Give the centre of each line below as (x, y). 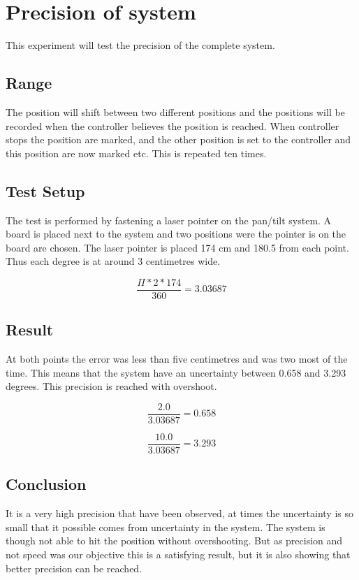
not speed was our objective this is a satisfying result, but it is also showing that (178, 554)
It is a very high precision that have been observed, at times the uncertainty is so (179, 513)
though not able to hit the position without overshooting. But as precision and (174, 541)
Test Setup (45, 190)
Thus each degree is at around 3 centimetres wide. (113, 261)
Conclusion (46, 484)
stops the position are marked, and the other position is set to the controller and (178, 139)
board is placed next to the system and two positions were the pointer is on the (176, 234)
